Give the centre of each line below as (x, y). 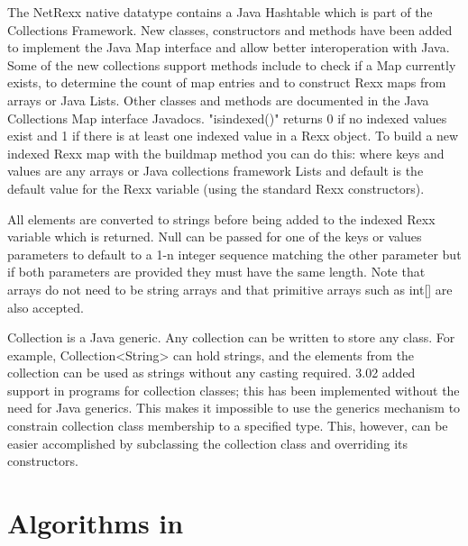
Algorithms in (96, 523)
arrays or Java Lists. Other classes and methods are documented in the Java (218, 100)
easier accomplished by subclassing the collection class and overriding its (208, 443)
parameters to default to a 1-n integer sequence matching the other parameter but (234, 254)
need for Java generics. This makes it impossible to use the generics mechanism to (234, 408)
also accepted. (46, 307)
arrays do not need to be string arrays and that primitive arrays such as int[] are (230, 289)
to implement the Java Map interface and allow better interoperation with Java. (229, 47)
